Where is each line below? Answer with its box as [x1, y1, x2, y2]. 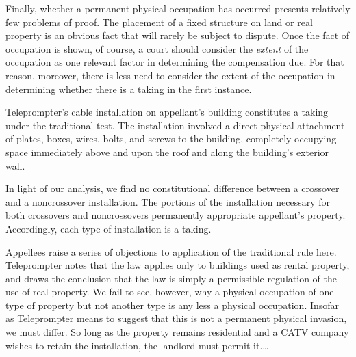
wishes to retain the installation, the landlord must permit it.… [5, 338, 269, 352]
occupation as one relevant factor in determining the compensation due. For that [5, 55, 344, 69]
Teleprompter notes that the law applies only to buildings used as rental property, [5, 258, 350, 272]
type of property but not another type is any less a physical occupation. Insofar [5, 297, 340, 312]
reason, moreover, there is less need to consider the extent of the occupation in [5, 68, 335, 82]
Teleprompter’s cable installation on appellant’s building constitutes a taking [5, 105, 329, 119]
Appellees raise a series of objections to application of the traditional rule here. [5, 244, 337, 259]
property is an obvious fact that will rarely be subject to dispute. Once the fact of [5, 28, 350, 42]
